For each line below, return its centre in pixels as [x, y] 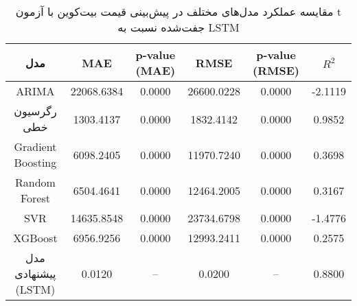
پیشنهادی [35, 273]
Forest [35, 198]
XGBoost [35, 238]
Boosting [35, 162]
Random [35, 182]
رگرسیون [35, 111]
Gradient [35, 146]
